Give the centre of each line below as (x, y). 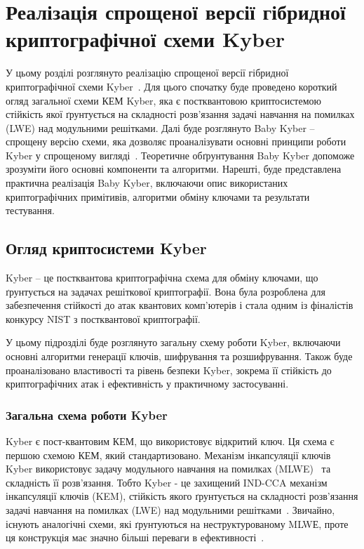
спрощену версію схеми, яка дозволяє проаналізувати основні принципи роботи (176, 141)
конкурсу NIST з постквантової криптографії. (103, 318)
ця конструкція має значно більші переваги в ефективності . (135, 537)
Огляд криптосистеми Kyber (106, 248)
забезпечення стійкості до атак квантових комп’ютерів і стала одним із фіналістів (180, 305)
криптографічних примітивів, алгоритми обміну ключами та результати (158, 196)
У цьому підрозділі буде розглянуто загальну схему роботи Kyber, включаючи (173, 342)
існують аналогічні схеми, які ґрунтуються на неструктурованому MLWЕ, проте (177, 523)
